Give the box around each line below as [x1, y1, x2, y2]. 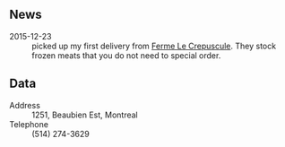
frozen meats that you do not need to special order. [31, 49, 221, 61]
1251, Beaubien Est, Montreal [31, 109, 138, 120]
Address [9, 99, 40, 110]
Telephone [9, 118, 49, 129]
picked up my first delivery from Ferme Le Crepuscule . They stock [31, 40, 276, 51]
